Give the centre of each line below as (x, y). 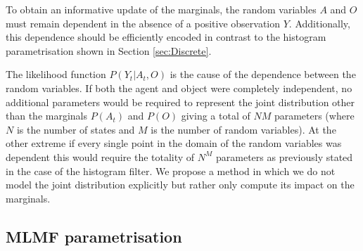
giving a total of (216, 116)
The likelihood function (56, 74)
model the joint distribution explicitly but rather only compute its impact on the (180, 185)
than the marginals (47, 116)
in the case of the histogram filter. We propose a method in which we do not (171, 170)
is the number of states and (76, 129)
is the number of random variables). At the (243, 129)
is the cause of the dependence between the (263, 74)
